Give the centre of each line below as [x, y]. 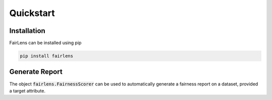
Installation [27, 31]
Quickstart [32, 13]
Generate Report [36, 72]
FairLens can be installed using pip [45, 43]
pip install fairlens [47, 56]
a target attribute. [27, 90]
